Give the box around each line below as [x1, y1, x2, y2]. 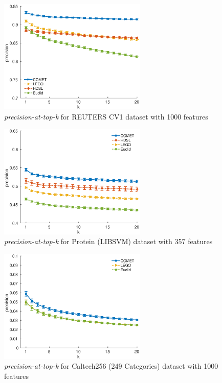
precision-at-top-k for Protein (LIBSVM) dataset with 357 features [4, 236, 213, 247]
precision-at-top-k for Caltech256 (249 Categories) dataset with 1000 [4, 361, 218, 371]
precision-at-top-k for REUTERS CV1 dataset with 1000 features [4, 111, 208, 122]
